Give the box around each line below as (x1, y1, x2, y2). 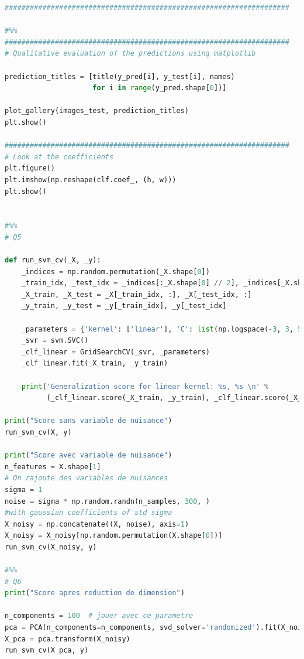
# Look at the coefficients (5, 152, 114, 161)
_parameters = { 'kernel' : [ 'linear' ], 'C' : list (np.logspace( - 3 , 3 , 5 (21, 325, 302, 333)
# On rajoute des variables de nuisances (5, 474, 168, 483)
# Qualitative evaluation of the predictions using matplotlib (5, 49, 256, 58)
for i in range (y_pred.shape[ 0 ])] (92, 84, 227, 93)
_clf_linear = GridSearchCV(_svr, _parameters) (21, 347, 210, 356)
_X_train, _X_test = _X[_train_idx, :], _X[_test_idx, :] (21, 290, 252, 299)
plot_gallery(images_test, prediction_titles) (5, 107, 189, 115)
